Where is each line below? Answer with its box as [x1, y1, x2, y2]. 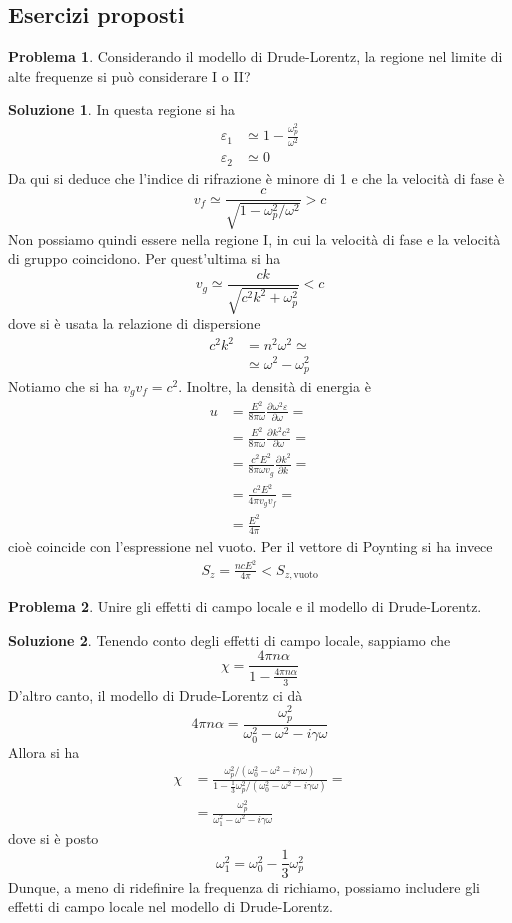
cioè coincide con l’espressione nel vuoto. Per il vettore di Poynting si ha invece [8, 535, 493, 556]
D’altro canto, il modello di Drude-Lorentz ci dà [8, 684, 303, 705]
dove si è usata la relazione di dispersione [8, 313, 261, 334]
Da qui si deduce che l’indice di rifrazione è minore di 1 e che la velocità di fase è [8, 167, 505, 188]
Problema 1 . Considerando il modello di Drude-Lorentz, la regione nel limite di [8, 46, 503, 67]
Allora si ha [8, 741, 80, 762]
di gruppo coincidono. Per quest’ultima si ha [8, 248, 281, 269]
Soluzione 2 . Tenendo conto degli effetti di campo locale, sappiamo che [8, 629, 451, 650]
